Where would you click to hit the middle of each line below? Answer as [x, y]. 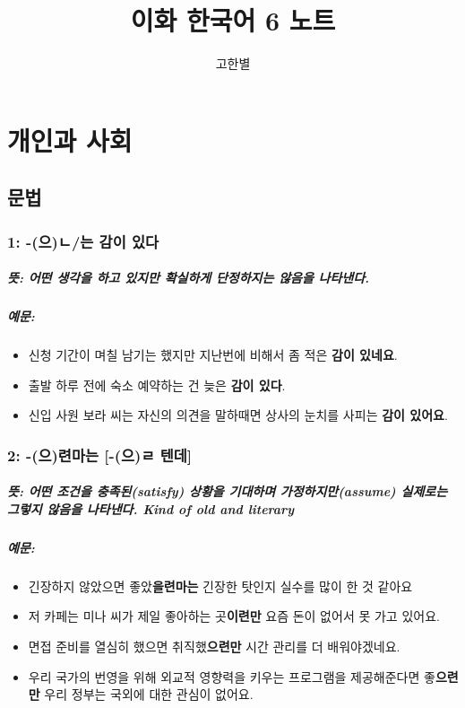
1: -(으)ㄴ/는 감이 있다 [83, 241]
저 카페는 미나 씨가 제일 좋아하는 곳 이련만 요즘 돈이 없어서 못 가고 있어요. [234, 616]
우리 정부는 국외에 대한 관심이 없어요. [149, 694]
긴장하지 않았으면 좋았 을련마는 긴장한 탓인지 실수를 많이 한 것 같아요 [220, 586]
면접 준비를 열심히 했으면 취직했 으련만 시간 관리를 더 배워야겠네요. [214, 646]
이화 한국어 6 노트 [233, 20]
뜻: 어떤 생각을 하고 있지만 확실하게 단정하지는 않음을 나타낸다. [189, 278]
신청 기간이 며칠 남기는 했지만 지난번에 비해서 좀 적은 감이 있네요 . [213, 355]
